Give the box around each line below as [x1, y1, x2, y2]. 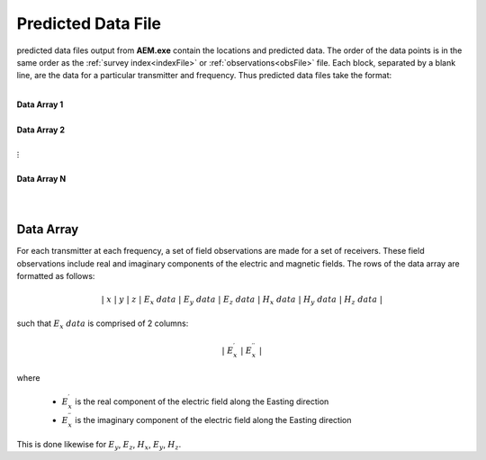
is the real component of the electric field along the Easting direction [75, 396, 329, 407]
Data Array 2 [16, 124, 66, 135]
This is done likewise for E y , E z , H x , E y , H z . [16, 439, 182, 452]
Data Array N [16, 173, 67, 184]
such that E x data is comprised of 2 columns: [16, 318, 189, 330]
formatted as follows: [16, 271, 95, 282]
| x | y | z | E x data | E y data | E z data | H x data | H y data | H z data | [101, 294, 382, 307]
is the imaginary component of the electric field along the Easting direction [75, 415, 352, 426]
